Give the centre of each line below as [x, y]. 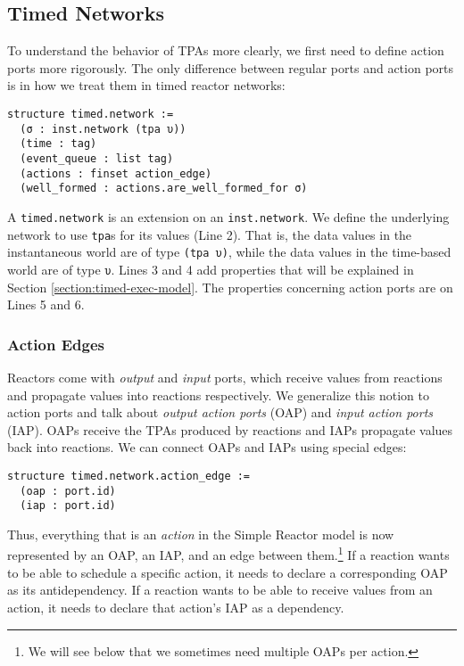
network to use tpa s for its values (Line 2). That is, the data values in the [210, 234]
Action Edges [56, 344]
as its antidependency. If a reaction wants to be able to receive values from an [220, 590]
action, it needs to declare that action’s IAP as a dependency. [176, 607]
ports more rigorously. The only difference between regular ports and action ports [231, 67]
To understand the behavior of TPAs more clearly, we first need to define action [226, 50]
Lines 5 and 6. [46, 304]
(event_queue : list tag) [97, 158]
